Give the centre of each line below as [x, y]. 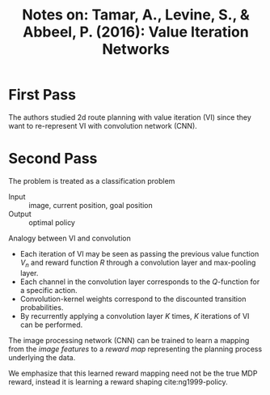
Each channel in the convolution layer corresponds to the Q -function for [140, 282]
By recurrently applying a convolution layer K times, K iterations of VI [135, 316]
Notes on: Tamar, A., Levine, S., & [136, 15]
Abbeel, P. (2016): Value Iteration [136, 32]
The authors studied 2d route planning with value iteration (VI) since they [130, 117]
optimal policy [52, 222]
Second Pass [53, 159]
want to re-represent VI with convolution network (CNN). [103, 125]
